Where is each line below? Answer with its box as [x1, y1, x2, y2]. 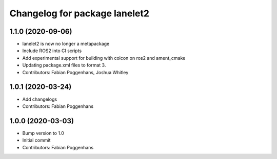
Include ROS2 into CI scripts [22, 48, 82, 54]
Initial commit [22, 137, 51, 143]
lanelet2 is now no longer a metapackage [22, 41, 110, 47]
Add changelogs [22, 96, 57, 102]
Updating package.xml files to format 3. [22, 62, 106, 69]
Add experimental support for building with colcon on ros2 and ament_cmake [22, 55, 186, 61]
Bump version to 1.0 [22, 130, 64, 136]
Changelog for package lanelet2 [9, 8, 150, 19]
